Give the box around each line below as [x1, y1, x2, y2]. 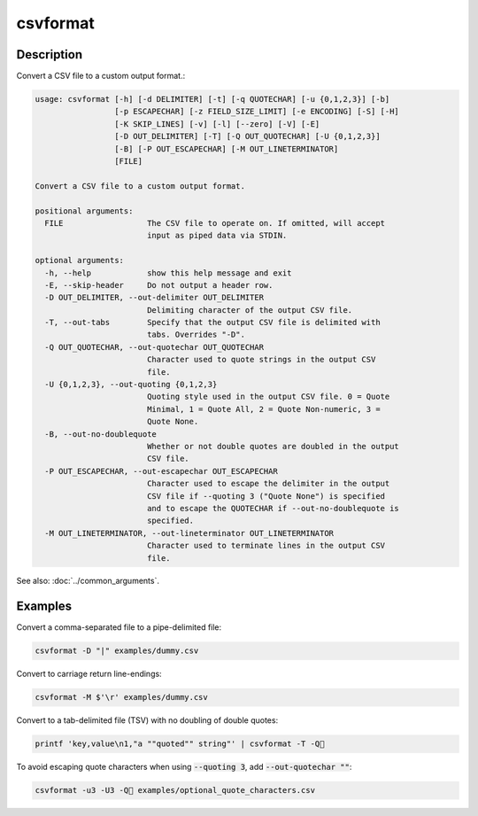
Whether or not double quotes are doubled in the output [146, 441, 400, 451]
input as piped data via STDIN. [146, 230, 288, 241]
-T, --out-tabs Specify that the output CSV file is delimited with [44, 317, 381, 328]
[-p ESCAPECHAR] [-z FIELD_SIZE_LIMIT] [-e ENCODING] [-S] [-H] [113, 106, 400, 117]
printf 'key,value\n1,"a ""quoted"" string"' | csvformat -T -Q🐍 [35, 739, 325, 749]
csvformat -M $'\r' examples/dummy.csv [35, 692, 208, 703]
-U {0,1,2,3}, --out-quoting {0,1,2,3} [44, 379, 218, 390]
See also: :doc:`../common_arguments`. [16, 576, 159, 587]
